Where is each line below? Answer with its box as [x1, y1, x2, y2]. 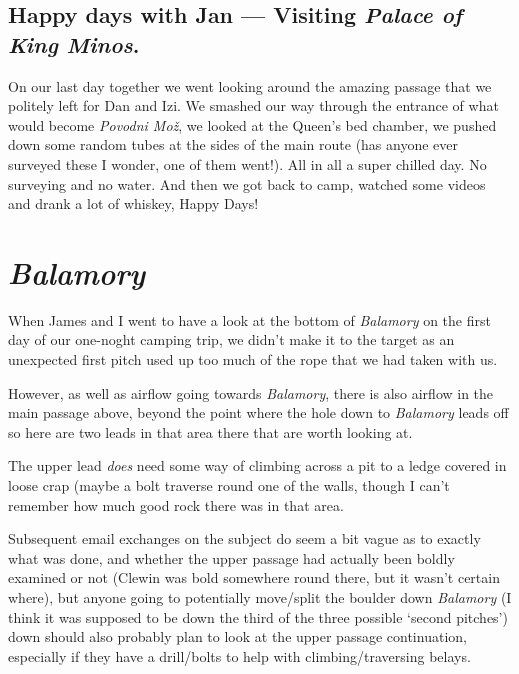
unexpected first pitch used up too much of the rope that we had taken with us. [8, 349, 498, 370]
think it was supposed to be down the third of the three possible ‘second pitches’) [8, 606, 508, 627]
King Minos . [8, 28, 140, 59]
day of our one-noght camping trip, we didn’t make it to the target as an [8, 329, 455, 350]
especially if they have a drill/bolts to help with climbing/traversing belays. [8, 645, 471, 666]
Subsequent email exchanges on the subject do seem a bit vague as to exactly [8, 528, 481, 549]
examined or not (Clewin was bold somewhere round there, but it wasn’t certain [8, 567, 500, 588]
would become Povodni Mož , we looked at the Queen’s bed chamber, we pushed [8, 114, 497, 135]
